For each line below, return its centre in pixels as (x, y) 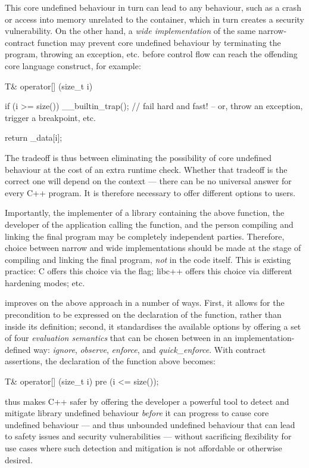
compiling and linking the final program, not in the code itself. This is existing (148, 259)
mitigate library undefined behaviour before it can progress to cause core (137, 413)
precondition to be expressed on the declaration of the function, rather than (143, 314)
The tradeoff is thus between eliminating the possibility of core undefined (138, 157)
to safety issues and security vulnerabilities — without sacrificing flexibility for (148, 436)
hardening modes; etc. (45, 282)
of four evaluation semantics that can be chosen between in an (118, 338)
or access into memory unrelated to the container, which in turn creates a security (154, 19)
